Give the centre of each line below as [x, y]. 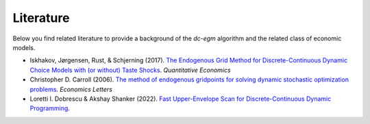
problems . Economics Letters [71, 89]
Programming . [50, 108]
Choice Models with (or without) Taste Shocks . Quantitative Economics [130, 70]
